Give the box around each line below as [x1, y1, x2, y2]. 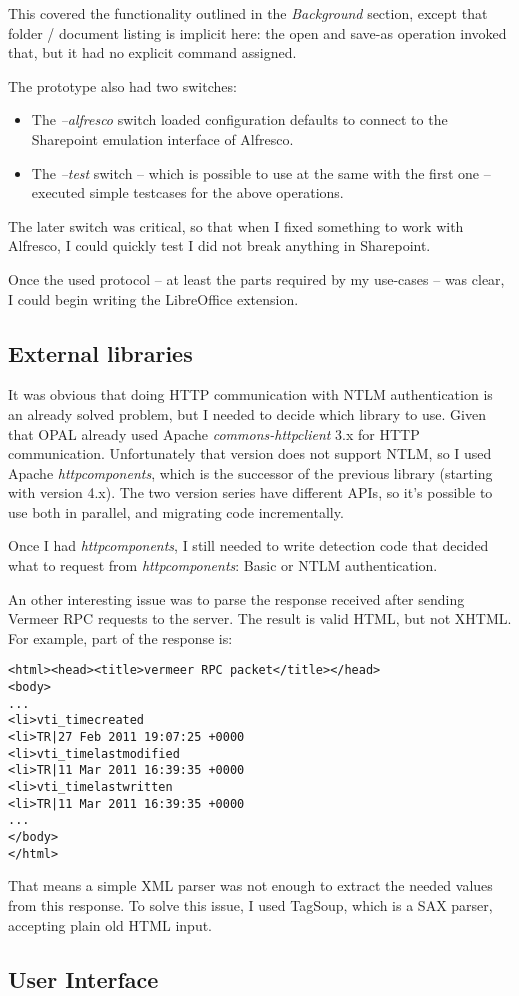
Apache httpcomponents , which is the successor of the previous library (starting [8, 462, 493, 483]
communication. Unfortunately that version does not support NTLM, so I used [8, 443, 492, 464]
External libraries [8, 337, 193, 368]
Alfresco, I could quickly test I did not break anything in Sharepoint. [8, 235, 431, 256]
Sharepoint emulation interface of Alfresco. [31, 128, 294, 149]
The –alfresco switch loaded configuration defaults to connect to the [31, 109, 448, 130]
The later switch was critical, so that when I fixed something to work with [8, 215, 464, 236]
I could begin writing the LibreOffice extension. [8, 288, 299, 309]
